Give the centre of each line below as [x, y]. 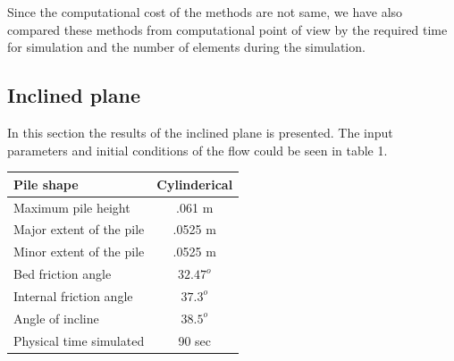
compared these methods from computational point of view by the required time [227, 29]
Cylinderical [195, 184]
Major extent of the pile [79, 229]
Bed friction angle [63, 274]
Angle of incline [56, 318]
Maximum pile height [72, 207]
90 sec [195, 340]
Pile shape [46, 184]
